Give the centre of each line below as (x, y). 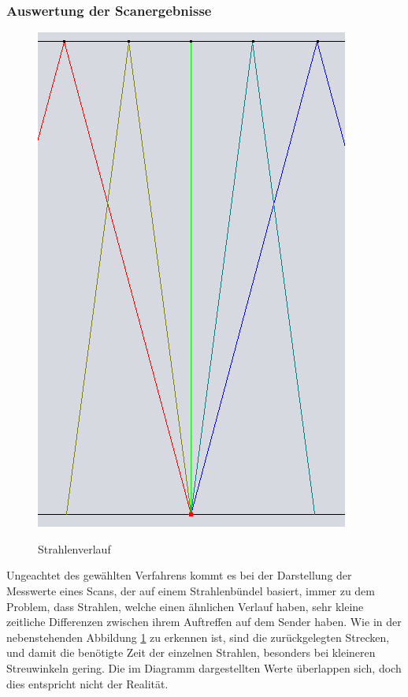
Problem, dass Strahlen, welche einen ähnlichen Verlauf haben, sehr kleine (185, 606)
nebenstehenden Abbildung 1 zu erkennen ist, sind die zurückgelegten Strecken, (198, 637)
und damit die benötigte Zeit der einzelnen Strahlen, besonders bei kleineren (191, 652)
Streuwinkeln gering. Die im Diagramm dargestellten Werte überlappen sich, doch (204, 667)
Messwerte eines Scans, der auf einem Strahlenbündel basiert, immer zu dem (191, 591)
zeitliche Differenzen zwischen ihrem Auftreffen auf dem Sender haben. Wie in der (204, 622)
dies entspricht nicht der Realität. (87, 683)
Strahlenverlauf (74, 548)
